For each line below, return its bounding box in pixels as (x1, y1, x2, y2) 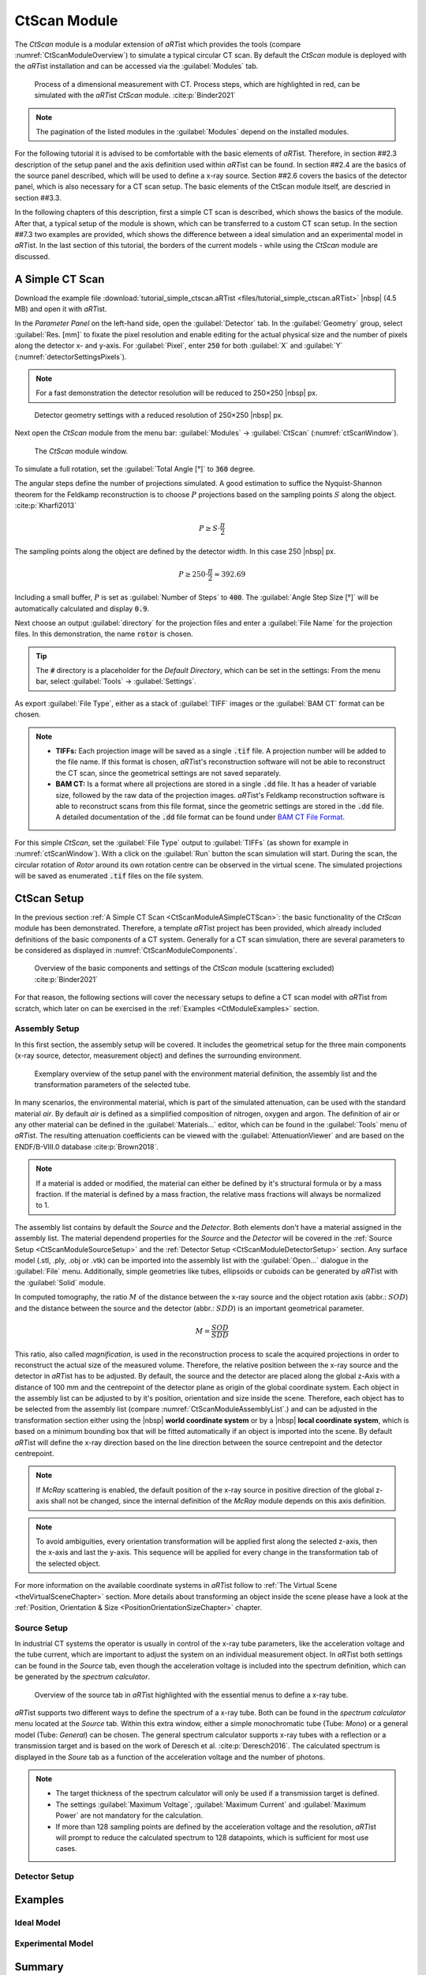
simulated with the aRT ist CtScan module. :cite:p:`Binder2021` (34, 91, 237, 100)
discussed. (14, 251, 50, 261)
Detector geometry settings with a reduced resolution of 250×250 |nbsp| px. (34, 410, 284, 419)
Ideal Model (14, 1917, 61, 1928)
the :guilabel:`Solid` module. (14, 1277, 106, 1287)
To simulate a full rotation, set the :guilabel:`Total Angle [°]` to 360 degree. (14, 465, 256, 473)
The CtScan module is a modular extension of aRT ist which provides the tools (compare (14, 39, 301, 49)
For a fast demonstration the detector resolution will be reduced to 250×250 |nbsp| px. (35, 388, 319, 398)
